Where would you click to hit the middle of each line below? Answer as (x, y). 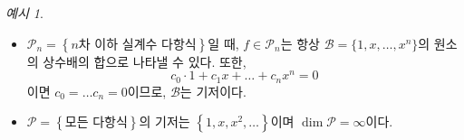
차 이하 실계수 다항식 (137, 45)
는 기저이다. (213, 91)
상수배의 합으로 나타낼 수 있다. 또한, (145, 61)
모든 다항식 (96, 123)
